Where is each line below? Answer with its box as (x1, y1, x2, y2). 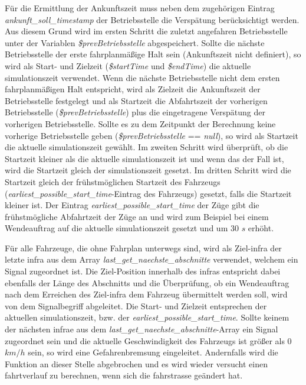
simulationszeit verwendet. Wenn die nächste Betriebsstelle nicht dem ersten (5, 71, 280, 83)
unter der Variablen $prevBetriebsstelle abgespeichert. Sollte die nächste (5, 36, 265, 48)
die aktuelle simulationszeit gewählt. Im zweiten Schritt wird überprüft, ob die (5, 141, 288, 153)
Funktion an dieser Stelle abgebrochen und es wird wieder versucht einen (5, 357, 268, 370)
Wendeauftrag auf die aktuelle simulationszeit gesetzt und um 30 (5, 222, 239, 234)
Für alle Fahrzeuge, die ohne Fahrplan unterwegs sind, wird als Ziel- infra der (5, 241, 282, 254)
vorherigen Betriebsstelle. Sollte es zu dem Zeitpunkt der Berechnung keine (5, 117, 276, 130)
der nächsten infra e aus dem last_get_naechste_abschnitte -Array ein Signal (5, 323, 278, 335)
